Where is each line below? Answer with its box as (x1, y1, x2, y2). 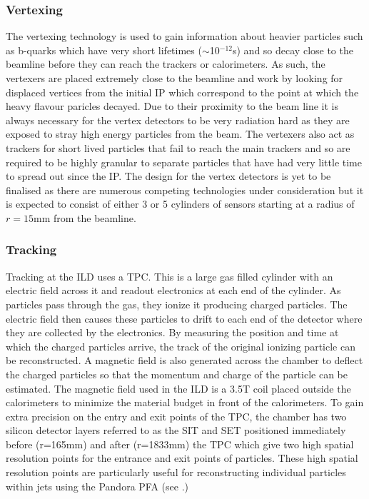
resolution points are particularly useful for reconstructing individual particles (6, 465, 346, 480)
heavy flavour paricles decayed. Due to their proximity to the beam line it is (6, 99, 338, 114)
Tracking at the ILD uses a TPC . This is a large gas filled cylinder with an (6, 268, 333, 283)
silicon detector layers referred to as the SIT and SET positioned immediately (6, 423, 346, 438)
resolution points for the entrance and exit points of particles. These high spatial (6, 450, 358, 465)
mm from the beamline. (33, 210, 136, 225)
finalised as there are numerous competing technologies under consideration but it (6, 182, 364, 197)
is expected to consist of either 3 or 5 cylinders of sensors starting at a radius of (6, 196, 355, 211)
